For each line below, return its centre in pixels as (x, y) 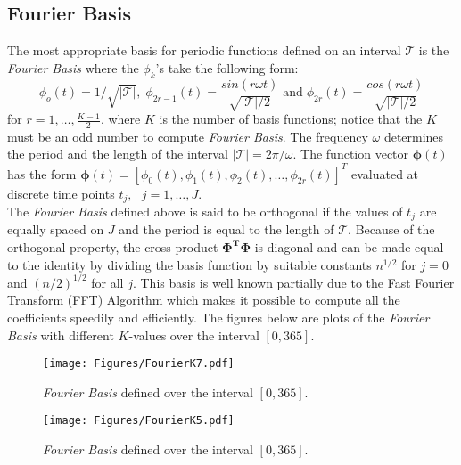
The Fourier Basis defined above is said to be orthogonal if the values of (205, 212)
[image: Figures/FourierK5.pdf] (139, 421)
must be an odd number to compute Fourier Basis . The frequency (188, 136)
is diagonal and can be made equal (349, 247)
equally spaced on (56, 229)
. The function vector (351, 154)
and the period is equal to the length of (226, 229)
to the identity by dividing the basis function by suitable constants (189, 264)
